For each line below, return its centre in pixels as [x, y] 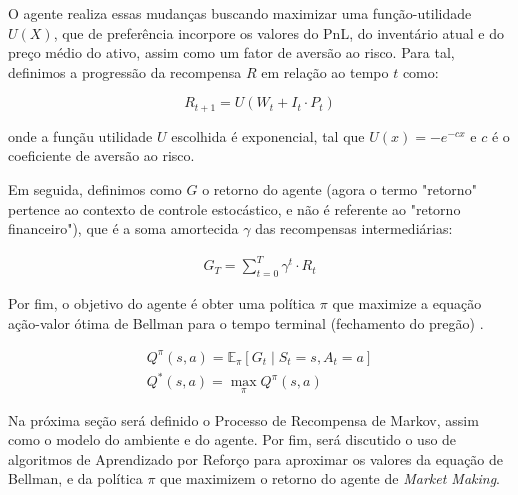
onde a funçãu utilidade [80, 135]
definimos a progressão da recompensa [125, 71]
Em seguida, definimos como [95, 189]
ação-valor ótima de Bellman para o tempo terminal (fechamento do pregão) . [246, 322]
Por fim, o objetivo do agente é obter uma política [162, 303]
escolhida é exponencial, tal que [268, 135]
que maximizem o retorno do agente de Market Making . [330, 478]
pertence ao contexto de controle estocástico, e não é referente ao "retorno [234, 208]
